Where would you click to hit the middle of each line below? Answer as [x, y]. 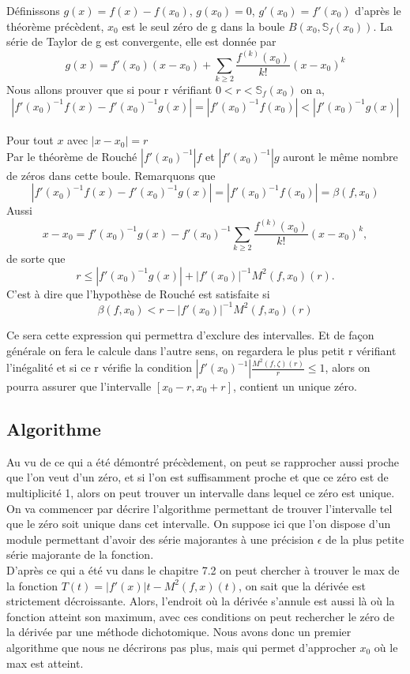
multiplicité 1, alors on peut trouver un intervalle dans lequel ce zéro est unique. [201, 493]
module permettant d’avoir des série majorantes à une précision [160, 539]
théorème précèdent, [55, 26]
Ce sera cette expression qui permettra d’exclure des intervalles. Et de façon [190, 334]
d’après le [378, 10]
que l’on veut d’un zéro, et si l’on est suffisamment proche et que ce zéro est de [197, 477]
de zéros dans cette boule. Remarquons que [111, 175]
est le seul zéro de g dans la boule [203, 26]
